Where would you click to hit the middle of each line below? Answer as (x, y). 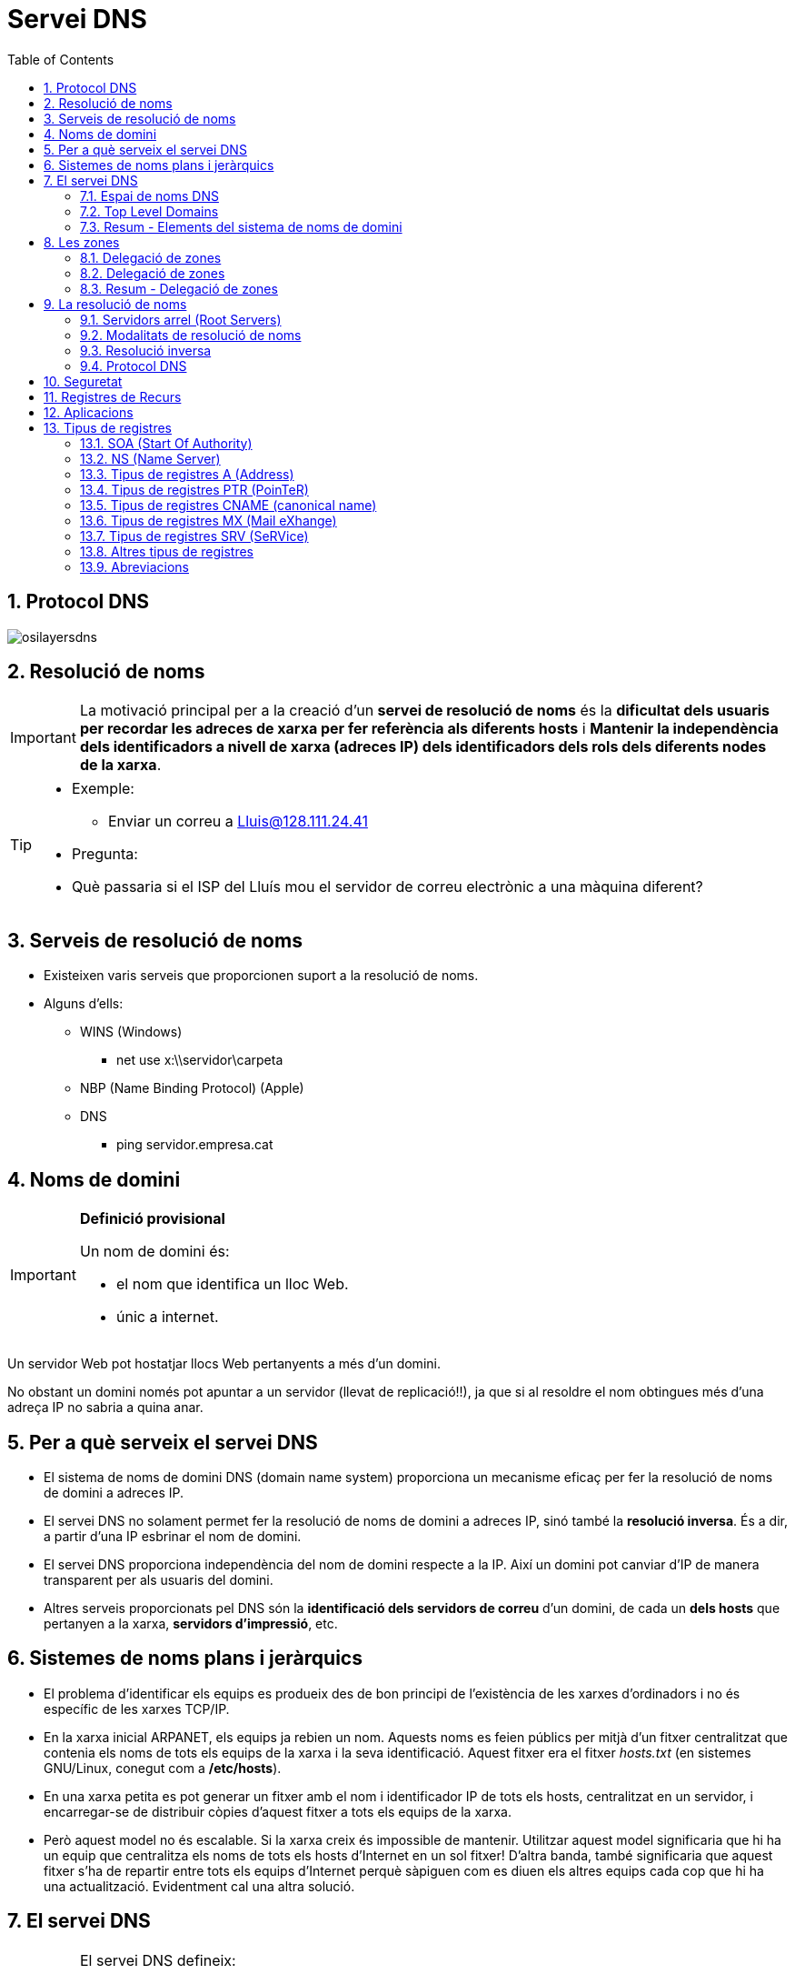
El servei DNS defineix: (158, 1960)
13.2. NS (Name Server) (150, 458)
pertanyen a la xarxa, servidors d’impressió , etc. (191, 1623)
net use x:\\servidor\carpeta (200, 1060)
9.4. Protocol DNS (134, 366)
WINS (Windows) (131, 1032)
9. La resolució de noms (115, 304)
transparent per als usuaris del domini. (159, 1579)
